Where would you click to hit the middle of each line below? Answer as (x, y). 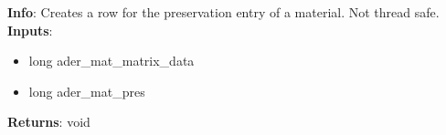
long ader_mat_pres (87, 91)
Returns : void (49, 122)
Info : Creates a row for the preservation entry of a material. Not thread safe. (223, 12)
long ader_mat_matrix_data (111, 61)
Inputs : (30, 30)
